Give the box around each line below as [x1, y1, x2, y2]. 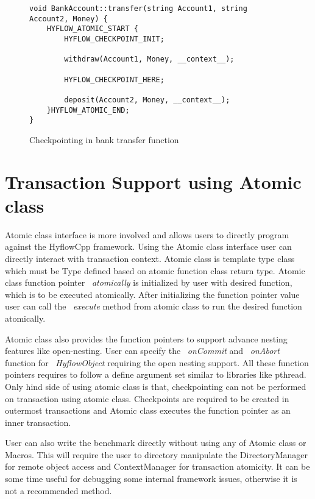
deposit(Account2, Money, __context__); [64, 95, 230, 104]
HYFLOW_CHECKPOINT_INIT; [64, 34, 165, 43]
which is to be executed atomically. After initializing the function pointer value [5, 288, 300, 300]
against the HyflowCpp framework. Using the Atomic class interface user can [5, 240, 292, 253]
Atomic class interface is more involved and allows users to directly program [5, 228, 289, 241]
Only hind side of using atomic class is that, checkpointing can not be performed [5, 380, 306, 392]
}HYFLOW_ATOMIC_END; [46, 105, 130, 115]
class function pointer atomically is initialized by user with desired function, [5, 276, 292, 289]
